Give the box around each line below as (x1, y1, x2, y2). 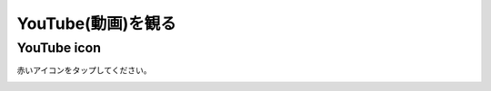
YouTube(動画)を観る (16, 14, 177, 33)
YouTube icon (16, 40, 102, 56)
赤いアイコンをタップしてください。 (16, 65, 152, 76)
